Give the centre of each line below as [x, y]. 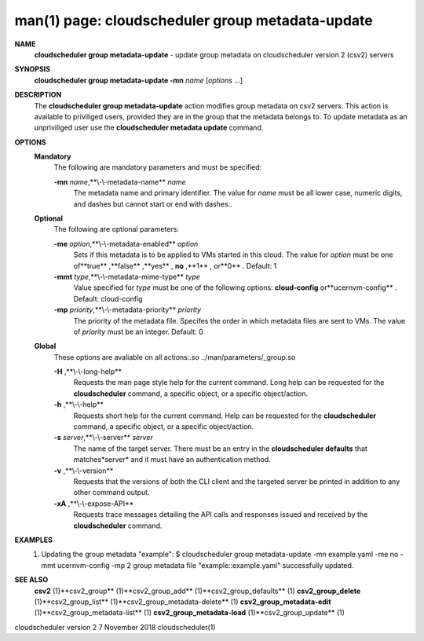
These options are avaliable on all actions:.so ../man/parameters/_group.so [175, 357]
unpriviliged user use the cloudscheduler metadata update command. [149, 128]
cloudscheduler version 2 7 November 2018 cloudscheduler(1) [115, 627]
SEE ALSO [31, 580]
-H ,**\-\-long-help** [88, 372]
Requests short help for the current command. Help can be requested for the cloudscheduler [225, 416]
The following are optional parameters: [117, 229]
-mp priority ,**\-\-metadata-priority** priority [128, 310]
